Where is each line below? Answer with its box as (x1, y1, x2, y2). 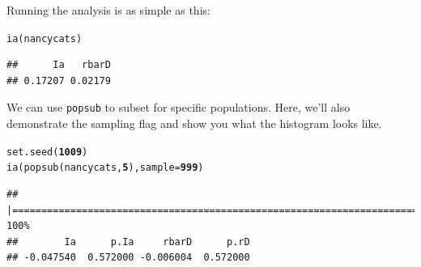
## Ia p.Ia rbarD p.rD (6, 235, 250, 248)
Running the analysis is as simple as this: (6, 2, 210, 18)
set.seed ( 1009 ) (6, 146, 88, 158)
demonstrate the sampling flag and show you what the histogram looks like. (6, 115, 382, 132)
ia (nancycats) (6, 32, 83, 44)
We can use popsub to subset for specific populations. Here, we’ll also (6, 99, 351, 116)
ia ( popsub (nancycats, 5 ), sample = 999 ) (6, 162, 204, 174)
